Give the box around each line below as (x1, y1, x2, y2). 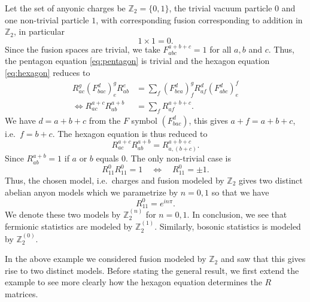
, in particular (14, 25, 65, 38)
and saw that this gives (220, 252, 306, 265)
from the (89, 114, 121, 126)
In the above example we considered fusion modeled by (5, 252, 206, 265)
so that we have (211, 185, 269, 198)
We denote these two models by (5, 208, 121, 220)
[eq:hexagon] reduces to (5, 66, 90, 78)
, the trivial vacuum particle (169, 2, 272, 14)
